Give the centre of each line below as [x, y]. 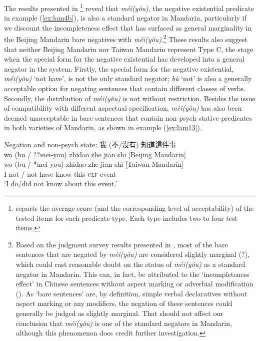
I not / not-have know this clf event [60, 174]
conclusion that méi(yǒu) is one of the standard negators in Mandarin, [124, 323]
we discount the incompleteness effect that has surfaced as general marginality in [128, 27]
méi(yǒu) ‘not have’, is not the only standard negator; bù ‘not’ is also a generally [128, 78]
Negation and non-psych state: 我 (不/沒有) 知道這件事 [90, 144]
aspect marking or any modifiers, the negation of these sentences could [124, 303]
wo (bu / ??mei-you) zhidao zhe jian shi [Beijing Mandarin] [95, 154]
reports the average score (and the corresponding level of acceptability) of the [135, 208]
